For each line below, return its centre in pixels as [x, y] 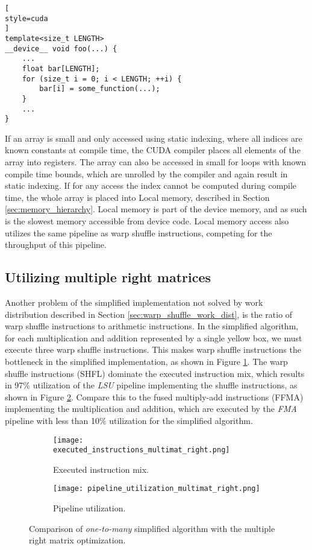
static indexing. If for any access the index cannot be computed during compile [151, 185]
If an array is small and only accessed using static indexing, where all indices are [154, 138]
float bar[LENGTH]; [61, 68]
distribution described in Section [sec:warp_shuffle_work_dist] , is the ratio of [149, 314]
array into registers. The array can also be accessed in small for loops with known [156, 162]
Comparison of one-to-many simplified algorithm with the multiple [152, 528]
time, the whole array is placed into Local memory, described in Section [137, 197]
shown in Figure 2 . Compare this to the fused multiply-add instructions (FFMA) [154, 397]
